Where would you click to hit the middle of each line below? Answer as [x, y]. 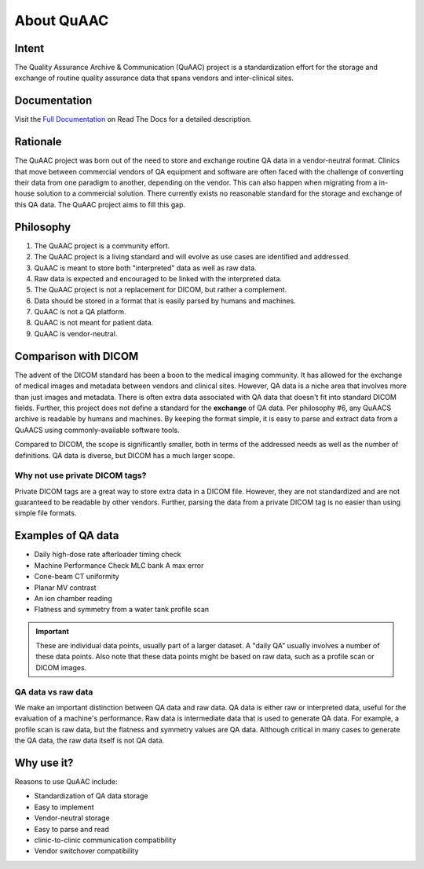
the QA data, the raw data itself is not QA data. [90, 741]
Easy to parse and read [71, 829]
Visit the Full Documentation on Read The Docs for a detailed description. [133, 119]
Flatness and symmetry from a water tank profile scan [122, 610]
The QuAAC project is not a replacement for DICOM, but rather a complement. [161, 290]
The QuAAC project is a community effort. [102, 246]
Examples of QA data [67, 535]
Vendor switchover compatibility [86, 851]
